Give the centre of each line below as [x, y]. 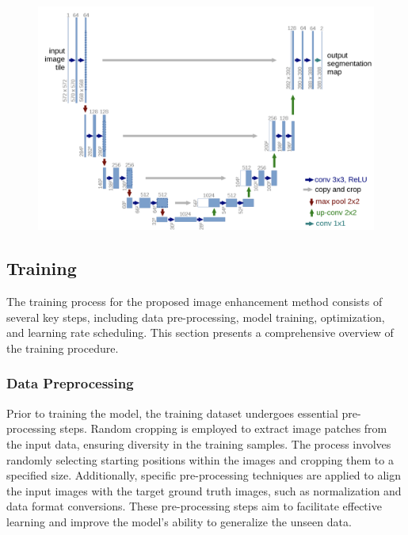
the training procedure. [63, 348]
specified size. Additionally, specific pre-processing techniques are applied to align [204, 475]
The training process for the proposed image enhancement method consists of [194, 302]
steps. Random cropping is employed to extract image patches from [223, 428]
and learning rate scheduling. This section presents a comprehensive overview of [200, 332]
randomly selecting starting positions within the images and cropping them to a [200, 459]
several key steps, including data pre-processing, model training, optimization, [196, 317]
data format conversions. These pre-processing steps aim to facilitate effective [194, 506]
